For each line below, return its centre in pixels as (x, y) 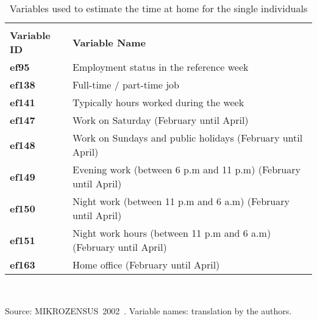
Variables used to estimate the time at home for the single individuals (158, 8)
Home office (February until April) (146, 265)
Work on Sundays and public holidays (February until (188, 138)
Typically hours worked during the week (158, 102)
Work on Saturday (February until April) (161, 120)
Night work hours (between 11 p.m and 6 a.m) (172, 233)
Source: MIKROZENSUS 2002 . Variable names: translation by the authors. (148, 310)
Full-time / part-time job (126, 85)
